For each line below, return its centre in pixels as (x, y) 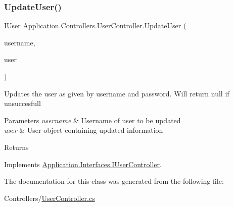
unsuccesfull (22, 103)
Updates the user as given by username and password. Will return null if (117, 93)
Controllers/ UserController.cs (50, 198)
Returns (16, 147)
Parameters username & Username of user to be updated (92, 120)
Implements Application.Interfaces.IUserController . (83, 164)
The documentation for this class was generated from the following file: (114, 181)
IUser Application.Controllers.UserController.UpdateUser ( (95, 25)
